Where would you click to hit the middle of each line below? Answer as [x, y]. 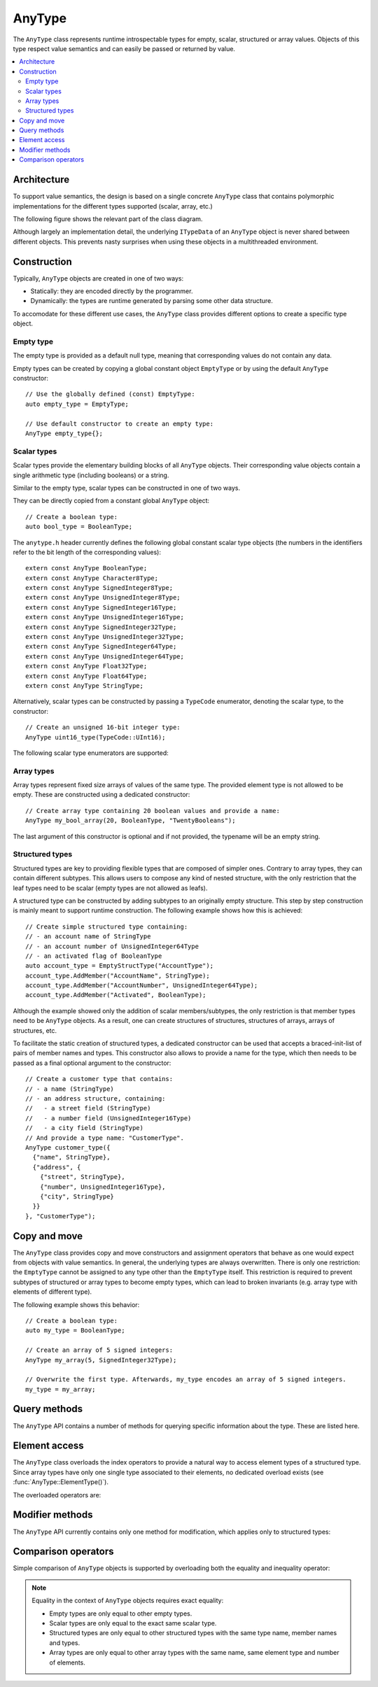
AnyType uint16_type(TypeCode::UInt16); [96, 737]
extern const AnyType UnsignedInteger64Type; [105, 656]
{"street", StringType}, [82, 1177]
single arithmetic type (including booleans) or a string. [91, 475]
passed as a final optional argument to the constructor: [92, 1063]
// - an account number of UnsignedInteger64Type [112, 946]
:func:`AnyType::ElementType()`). [61, 1482]
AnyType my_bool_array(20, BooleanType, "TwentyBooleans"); [131, 821]
